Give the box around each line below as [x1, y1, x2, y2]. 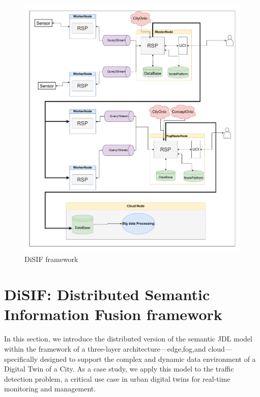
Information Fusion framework [4, 304, 222, 325]
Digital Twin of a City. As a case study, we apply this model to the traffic [4, 363, 234, 374]
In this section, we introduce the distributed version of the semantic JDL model [4, 333, 252, 344]
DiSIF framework [24, 254, 78, 264]
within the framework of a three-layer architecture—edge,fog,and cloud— [4, 343, 232, 354]
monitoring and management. [4, 383, 96, 394]
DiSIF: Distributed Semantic [4, 284, 210, 305]
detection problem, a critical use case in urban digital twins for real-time [4, 373, 230, 384]
